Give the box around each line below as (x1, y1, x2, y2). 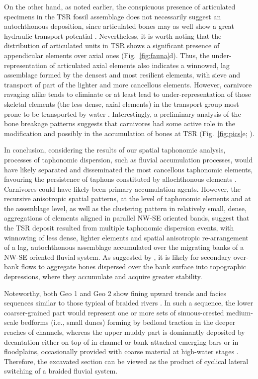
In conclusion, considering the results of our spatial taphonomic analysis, (4, 145, 226, 155)
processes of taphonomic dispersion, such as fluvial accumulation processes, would (4, 154, 253, 164)
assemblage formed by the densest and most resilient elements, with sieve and (4, 70, 241, 80)
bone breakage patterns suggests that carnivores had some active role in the (4, 118, 235, 129)
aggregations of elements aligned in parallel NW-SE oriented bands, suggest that (4, 213, 250, 223)
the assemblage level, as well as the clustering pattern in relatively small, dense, (4, 203, 247, 213)
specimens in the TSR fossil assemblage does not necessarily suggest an (4, 11, 221, 21)
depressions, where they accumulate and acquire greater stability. (4, 271, 202, 282)
